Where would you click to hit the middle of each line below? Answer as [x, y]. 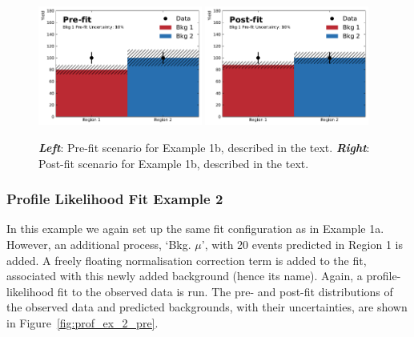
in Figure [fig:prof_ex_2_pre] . [82, 323]
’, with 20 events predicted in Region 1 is [302, 245]
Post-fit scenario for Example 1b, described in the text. [174, 163]
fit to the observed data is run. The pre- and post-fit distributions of [225, 291]
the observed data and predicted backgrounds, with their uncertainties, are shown [207, 307]
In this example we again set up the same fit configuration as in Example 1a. [195, 229]
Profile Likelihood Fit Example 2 [115, 199]
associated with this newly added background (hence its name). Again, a [185, 276]
